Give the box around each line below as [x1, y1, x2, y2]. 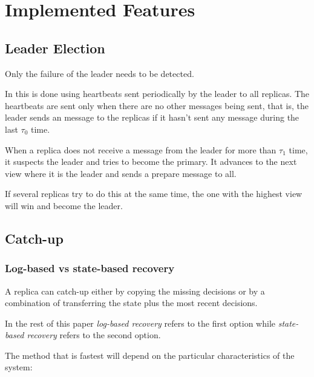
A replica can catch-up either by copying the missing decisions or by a [5, 284, 265, 297]
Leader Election [5, 38, 105, 57]
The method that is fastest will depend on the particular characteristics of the [5, 349, 295, 361]
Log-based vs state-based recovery [5, 261, 175, 276]
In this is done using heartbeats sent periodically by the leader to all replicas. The [5, 87, 310, 100]
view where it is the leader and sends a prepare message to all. [5, 167, 237, 179]
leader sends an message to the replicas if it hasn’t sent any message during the [5, 111, 299, 124]
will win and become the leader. [5, 199, 123, 212]
